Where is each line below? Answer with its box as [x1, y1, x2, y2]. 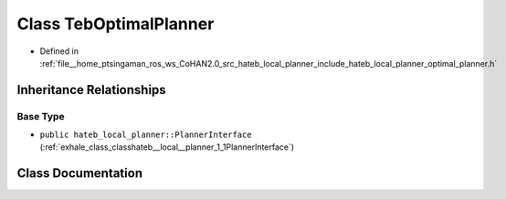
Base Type [16, 110, 65, 122]
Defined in [39, 46, 79, 57]
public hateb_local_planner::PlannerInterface [39, 130, 252, 141]
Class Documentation [16, 165, 143, 182]
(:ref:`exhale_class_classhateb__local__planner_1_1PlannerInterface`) [39, 141, 295, 152]
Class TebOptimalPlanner [16, 14, 215, 34]
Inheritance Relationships [16, 82, 166, 98]
